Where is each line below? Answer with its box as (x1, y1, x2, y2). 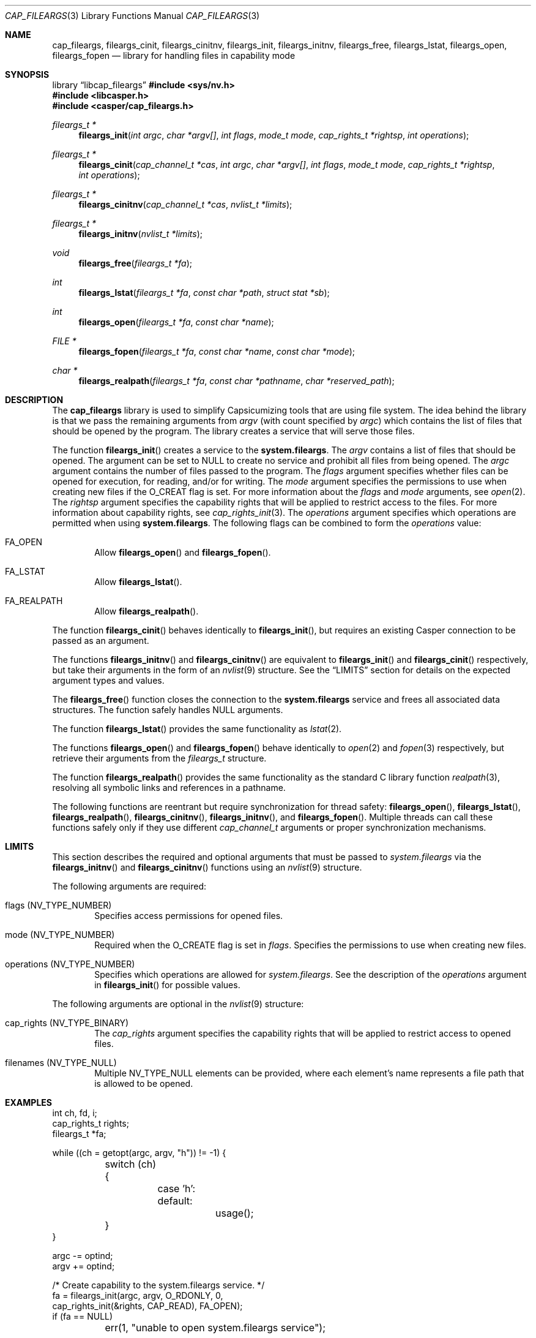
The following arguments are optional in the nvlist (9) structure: (52, 999, 304, 1009)
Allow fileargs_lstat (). (94, 576, 182, 587)
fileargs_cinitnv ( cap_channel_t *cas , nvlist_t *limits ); (78, 199, 292, 210)
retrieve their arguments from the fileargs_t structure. (52, 753, 267, 763)
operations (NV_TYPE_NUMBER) (5, 959, 135, 969)
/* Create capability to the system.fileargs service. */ (52, 1280, 265, 1290)
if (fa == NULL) (52, 1311, 113, 1321)
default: (157, 1195, 193, 1207)
